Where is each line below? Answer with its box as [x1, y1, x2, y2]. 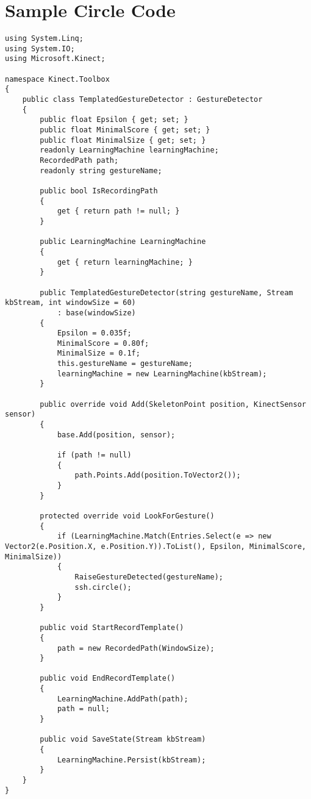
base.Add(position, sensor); [57, 430, 176, 439]
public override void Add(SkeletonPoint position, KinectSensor [40, 399, 306, 409]
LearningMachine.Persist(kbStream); [57, 755, 206, 764]
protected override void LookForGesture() [40, 511, 215, 520]
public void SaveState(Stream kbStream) [40, 735, 206, 744]
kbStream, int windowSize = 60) [5, 298, 136, 307]
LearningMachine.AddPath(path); [57, 694, 188, 703]
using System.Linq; [5, 34, 84, 43]
